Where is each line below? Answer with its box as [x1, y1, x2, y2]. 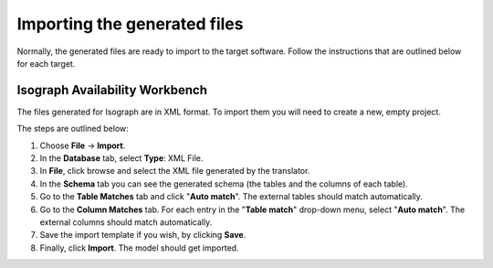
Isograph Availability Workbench [16, 82, 207, 98]
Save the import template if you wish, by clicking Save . [39, 230, 246, 241]
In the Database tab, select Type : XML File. [39, 153, 204, 164]
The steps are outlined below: [16, 123, 130, 134]
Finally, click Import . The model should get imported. [39, 242, 239, 253]
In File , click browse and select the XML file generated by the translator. [39, 166, 310, 177]
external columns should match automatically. [39, 216, 213, 228]
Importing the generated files [16, 14, 244, 34]
